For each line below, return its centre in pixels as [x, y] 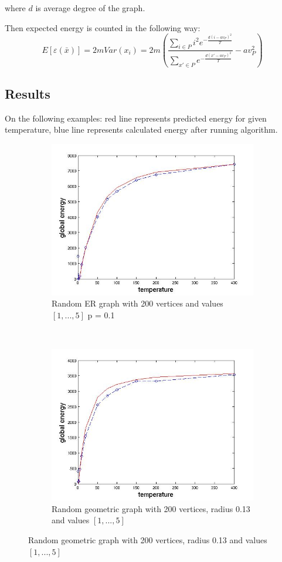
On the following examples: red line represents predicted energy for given [136, 118]
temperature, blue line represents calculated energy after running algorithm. [141, 129]
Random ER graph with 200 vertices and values [137, 303]
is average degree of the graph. [90, 8]
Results [28, 93]
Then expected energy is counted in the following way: [103, 27]
